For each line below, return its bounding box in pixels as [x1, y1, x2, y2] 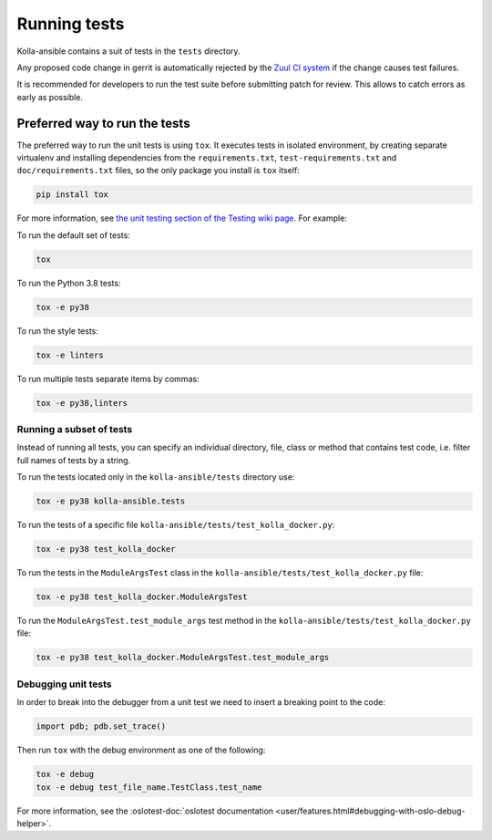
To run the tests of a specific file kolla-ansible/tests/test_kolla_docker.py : [16, 520, 335, 531]
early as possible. [16, 91, 84, 102]
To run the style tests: [16, 325, 99, 337]
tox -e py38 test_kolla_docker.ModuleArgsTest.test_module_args [36, 652, 330, 663]
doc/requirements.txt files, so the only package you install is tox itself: [16, 165, 300, 176]
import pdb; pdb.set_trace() [36, 721, 167, 731]
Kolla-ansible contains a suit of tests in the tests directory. [16, 46, 241, 57]
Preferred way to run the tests [16, 115, 190, 131]
